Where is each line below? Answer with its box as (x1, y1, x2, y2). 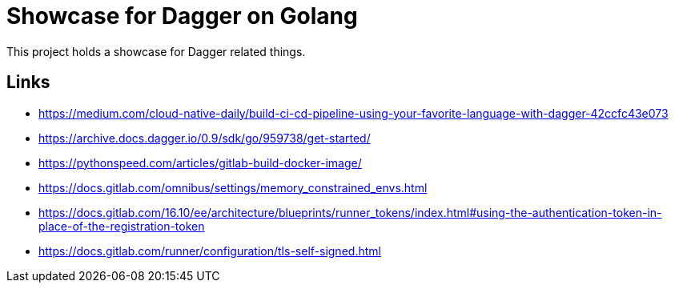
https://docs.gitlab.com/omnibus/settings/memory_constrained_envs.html (38, 180, 428, 195)
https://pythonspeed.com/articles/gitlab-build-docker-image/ (38, 155, 362, 170)
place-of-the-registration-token (38, 219, 205, 233)
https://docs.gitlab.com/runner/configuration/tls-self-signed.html (38, 243, 381, 258)
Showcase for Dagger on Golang (6, 2, 358, 30)
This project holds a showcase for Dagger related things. (6, 44, 306, 58)
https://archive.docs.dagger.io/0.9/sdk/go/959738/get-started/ (38, 130, 371, 145)
